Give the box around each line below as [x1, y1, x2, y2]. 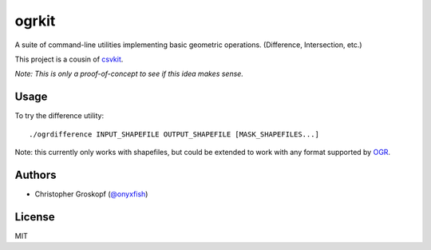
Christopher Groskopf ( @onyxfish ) [34, 188, 148, 199]
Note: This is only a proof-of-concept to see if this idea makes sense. [14, 69, 243, 79]
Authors [14, 168, 57, 181]
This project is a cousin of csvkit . [14, 54, 124, 64]
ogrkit [14, 12, 56, 30]
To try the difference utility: [14, 111, 104, 121]
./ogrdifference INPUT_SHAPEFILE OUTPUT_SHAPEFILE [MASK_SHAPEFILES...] [29, 129, 319, 139]
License [14, 210, 55, 224]
